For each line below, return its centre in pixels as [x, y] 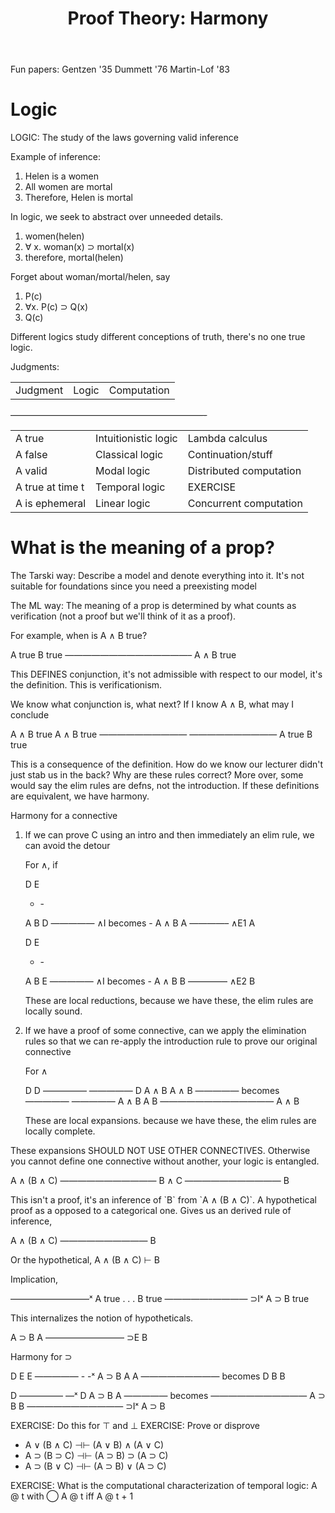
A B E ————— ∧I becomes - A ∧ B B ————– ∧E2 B [140, 981]
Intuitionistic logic [136, 439]
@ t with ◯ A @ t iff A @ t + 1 [72, 1496]
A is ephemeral [51, 504]
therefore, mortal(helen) [74, 258]
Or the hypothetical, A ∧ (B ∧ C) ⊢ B [85, 1260]
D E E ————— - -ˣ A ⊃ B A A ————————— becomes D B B [148, 1376]
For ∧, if [41, 865]
